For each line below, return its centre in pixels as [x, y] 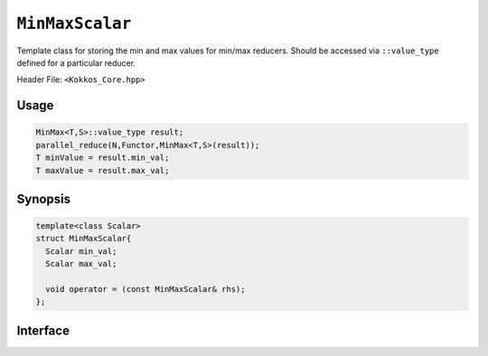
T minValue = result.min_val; [103, 158]
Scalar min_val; [81, 251]
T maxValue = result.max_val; [103, 170]
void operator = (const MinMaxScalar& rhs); [145, 290]
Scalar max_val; [81, 264]
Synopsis [44, 199]
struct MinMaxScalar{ [84, 239]
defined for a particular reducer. [76, 62]
